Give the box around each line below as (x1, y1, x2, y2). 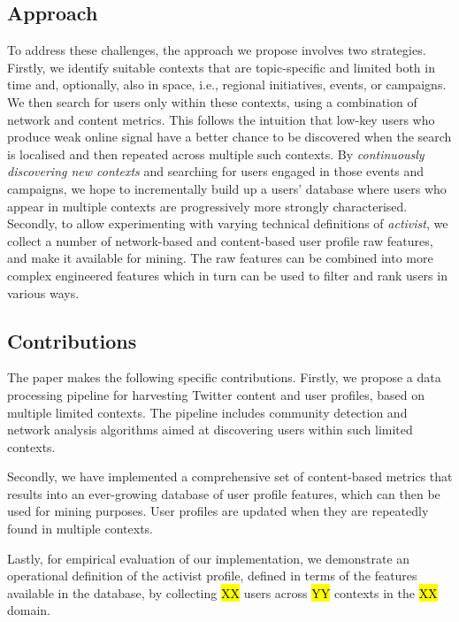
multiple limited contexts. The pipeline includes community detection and (7, 403, 408, 421)
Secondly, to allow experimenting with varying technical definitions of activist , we (7, 214, 448, 233)
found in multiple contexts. (7, 519, 153, 538)
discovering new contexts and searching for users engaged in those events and (7, 162, 425, 180)
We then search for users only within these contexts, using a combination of (7, 92, 417, 111)
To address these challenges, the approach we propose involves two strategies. (7, 41, 426, 59)
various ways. (7, 283, 80, 302)
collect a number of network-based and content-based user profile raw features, (7, 231, 433, 250)
